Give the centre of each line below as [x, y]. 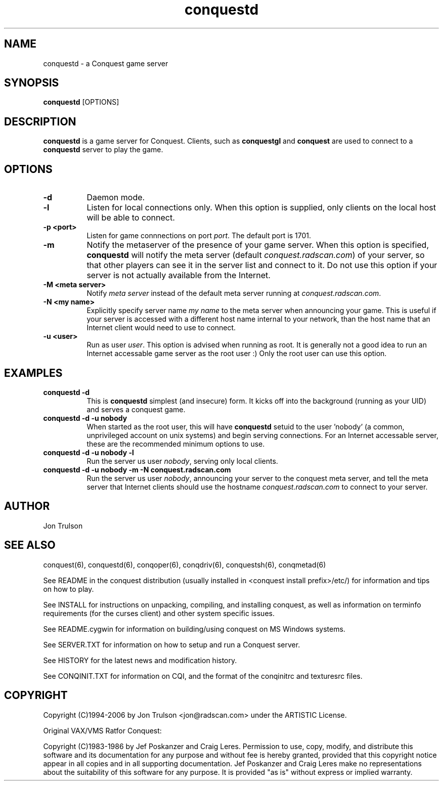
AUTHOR [27, 506]
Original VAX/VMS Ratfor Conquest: [102, 730]
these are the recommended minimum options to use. [176, 444]
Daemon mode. [116, 198]
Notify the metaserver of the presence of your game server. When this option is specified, [258, 245]
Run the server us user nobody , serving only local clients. [182, 461]
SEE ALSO [30, 545]
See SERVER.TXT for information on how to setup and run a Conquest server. [172, 644]
